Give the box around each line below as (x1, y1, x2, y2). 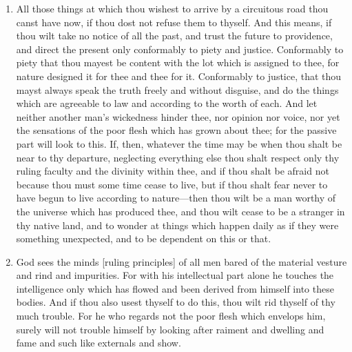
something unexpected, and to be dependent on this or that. (16, 231, 271, 246)
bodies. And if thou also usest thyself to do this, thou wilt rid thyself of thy (16, 295, 335, 309)
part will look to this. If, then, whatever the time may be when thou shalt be (16, 136, 342, 150)
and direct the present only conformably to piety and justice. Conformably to (16, 41, 344, 56)
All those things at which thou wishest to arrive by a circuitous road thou (16, 1, 329, 15)
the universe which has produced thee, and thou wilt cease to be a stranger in (16, 204, 345, 218)
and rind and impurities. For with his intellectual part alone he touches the (16, 268, 334, 282)
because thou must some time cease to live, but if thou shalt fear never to (16, 177, 328, 191)
